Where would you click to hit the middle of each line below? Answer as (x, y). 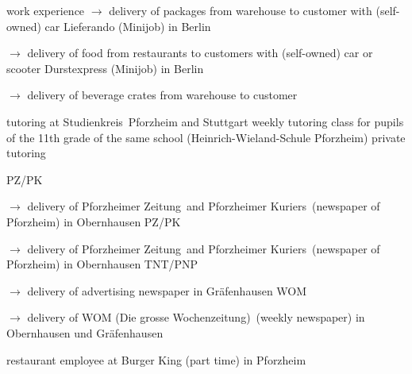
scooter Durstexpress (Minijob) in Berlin (105, 68)
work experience (46, 10)
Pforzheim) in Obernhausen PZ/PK (94, 221)
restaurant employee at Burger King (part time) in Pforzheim (156, 359)
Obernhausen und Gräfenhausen (85, 332)
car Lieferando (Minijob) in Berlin (128, 26)
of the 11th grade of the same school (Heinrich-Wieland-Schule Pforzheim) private (206, 137)
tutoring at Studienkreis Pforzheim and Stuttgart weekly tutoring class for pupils (205, 121)
